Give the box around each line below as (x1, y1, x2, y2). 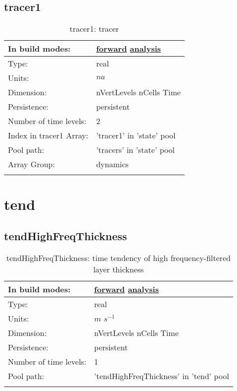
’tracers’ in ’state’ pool (96, 144, 175, 156)
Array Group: (8, 158, 55, 170)
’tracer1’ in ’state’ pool (96, 130, 176, 141)
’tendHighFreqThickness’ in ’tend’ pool (94, 370, 229, 382)
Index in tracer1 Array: (8, 130, 89, 141)
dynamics (96, 158, 129, 170)
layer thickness (93, 263, 144, 275)
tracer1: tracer (69, 23, 119, 35)
